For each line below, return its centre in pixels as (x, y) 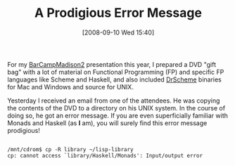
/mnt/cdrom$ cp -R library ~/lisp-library (70, 149)
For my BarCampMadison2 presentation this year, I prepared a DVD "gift (112, 64)
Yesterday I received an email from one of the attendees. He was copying (114, 101)
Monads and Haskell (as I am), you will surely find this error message (107, 123)
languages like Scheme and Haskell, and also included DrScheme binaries (114, 79)
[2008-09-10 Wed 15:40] (118, 32)
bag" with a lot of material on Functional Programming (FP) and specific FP (116, 72)
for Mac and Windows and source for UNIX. (70, 87)
